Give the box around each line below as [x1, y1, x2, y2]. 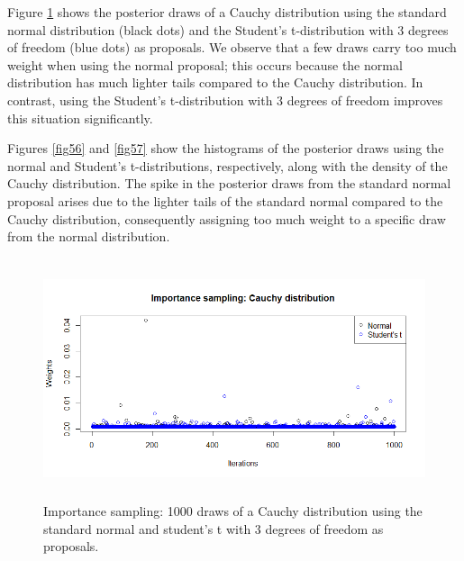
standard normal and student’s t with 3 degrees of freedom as [43, 519, 384, 538]
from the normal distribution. [7, 227, 170, 246]
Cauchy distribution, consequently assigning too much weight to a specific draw [7, 209, 446, 228]
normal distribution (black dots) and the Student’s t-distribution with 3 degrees [7, 20, 449, 39]
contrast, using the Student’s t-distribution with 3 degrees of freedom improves [7, 90, 443, 109]
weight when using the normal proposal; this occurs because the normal [7, 55, 403, 74]
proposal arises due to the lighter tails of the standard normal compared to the [7, 191, 443, 210]
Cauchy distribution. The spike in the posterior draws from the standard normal [7, 174, 451, 193]
